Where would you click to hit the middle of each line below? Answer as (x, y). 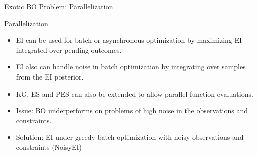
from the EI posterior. (50, 76)
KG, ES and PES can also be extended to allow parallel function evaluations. (135, 93)
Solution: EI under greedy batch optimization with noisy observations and (130, 137)
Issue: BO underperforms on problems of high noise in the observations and (132, 110)
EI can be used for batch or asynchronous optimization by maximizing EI (129, 40)
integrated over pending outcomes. (69, 50)
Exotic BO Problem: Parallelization (59, 6)
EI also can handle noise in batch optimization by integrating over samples (131, 67)
